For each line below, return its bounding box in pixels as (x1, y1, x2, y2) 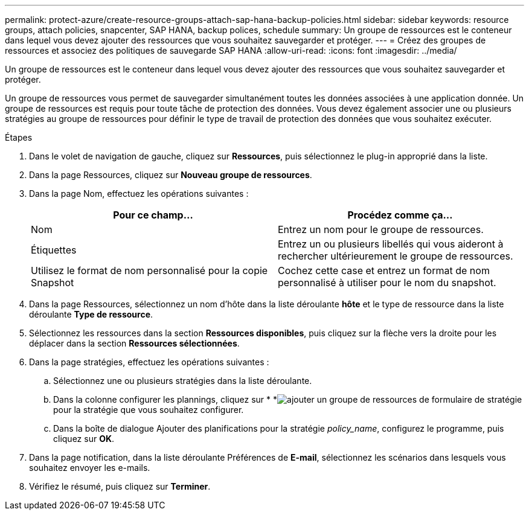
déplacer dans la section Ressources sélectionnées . (29, 338, 240, 348)
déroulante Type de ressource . (29, 309, 153, 319)
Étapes (5, 132, 33, 142)
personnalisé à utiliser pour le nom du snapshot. (278, 277, 496, 289)
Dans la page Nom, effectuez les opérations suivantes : (29, 188, 249, 199)
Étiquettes (31, 244, 77, 256)
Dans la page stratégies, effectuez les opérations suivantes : (29, 357, 269, 367)
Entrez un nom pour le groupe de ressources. (278, 223, 484, 235)
